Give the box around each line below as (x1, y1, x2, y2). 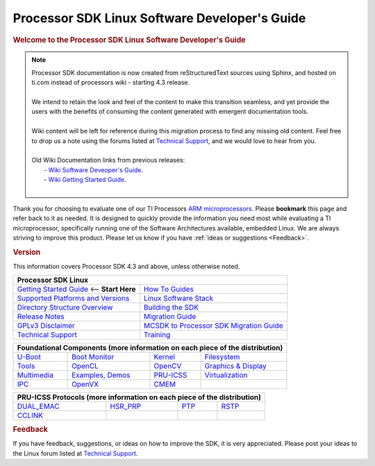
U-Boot (17, 351, 41, 361)
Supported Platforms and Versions (17, 293, 130, 303)
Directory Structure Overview (17, 302, 113, 312)
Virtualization (204, 370, 248, 380)
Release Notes (17, 311, 65, 321)
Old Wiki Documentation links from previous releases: (31, 156, 185, 165)
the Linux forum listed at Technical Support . (12, 449, 138, 458)
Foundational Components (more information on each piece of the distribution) (17, 342, 283, 352)
